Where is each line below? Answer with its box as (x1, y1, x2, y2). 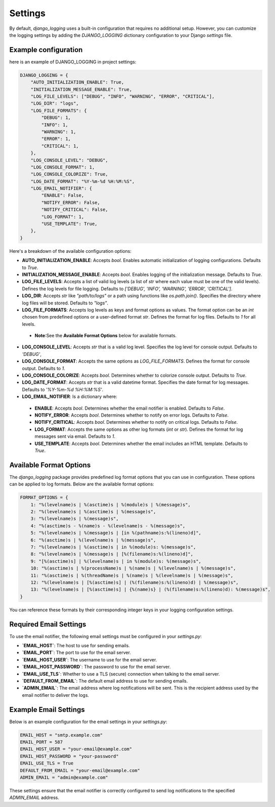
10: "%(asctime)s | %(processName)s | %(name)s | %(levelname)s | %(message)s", (30, 565, 236, 571)
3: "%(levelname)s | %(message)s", (30, 516, 119, 522)
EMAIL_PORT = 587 (20, 739, 63, 745)
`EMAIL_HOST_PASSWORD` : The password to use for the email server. (22, 664, 171, 670)
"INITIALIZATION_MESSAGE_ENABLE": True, (30, 86, 132, 92)
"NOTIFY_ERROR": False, (41, 200, 101, 205)
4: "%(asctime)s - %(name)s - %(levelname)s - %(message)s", (30, 523, 186, 528)
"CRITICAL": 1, (41, 143, 79, 149)
